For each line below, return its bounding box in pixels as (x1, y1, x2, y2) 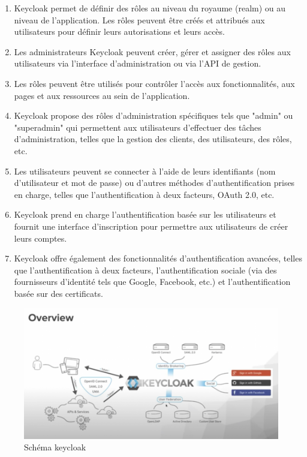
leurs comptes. (14, 231, 67, 244)
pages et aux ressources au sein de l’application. (14, 89, 190, 101)
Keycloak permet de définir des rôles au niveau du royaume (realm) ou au (14, 2, 286, 14)
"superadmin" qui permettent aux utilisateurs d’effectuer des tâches (14, 121, 261, 133)
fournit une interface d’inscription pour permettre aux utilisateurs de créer (14, 220, 288, 232)
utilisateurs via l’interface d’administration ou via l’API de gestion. (14, 57, 261, 70)
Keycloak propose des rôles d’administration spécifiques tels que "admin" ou (14, 109, 293, 122)
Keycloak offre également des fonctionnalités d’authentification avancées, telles (14, 252, 302, 264)
